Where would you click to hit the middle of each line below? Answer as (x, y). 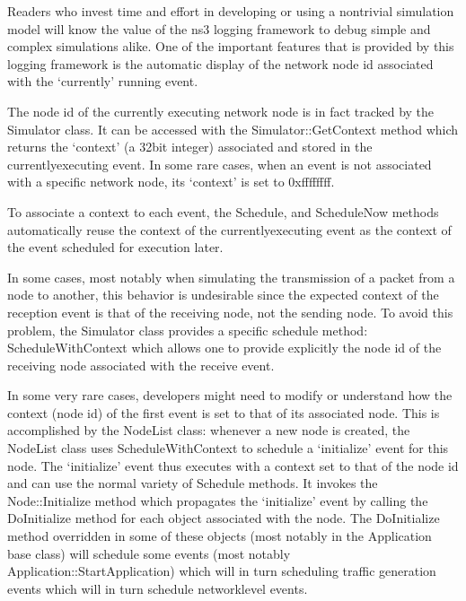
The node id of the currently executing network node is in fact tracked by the (221, 111)
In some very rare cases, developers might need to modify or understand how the (230, 395)
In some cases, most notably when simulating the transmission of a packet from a (231, 277)
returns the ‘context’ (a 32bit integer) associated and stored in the (190, 147)
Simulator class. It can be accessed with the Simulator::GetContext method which (233, 129)
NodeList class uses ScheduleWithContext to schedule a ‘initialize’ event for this (228, 448)
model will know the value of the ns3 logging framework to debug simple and (219, 28)
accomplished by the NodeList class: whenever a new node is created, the (209, 430)
